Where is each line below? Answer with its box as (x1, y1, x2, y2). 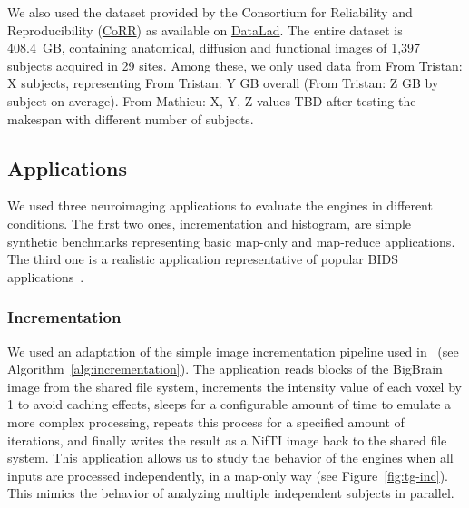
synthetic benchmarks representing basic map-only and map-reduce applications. (7, 231, 455, 250)
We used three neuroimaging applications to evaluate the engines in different (7, 196, 433, 215)
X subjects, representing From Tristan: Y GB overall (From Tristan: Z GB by (7, 73, 439, 93)
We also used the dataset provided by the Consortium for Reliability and (7, 3, 413, 21)
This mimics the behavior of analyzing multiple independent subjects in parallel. (7, 484, 454, 503)
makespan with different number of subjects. (7, 109, 254, 128)
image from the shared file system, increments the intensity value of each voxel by (7, 376, 462, 396)
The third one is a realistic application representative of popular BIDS (7, 249, 398, 269)
